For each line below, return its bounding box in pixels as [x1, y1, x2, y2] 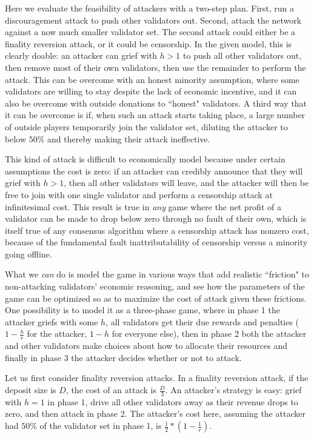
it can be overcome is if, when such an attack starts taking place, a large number [5, 108, 306, 121]
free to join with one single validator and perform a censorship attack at [5, 188, 273, 201]
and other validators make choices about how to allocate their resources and [5, 339, 287, 352]
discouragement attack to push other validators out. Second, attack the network [5, 13, 302, 26]
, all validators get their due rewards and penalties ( [105, 315, 299, 328]
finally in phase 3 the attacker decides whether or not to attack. [5, 351, 242, 363]
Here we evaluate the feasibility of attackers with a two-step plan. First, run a [5, 2, 295, 14]
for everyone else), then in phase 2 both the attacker [112, 327, 307, 340]
